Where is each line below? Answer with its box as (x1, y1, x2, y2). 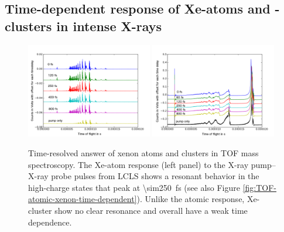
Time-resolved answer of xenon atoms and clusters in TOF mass (28, 147, 259, 159)
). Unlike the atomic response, (136, 193, 245, 205)
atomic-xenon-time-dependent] (28, 193, 137, 205)
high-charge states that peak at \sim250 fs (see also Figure (28, 181, 240, 193)
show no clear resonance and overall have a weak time (54, 204, 248, 216)
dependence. (28, 216, 72, 228)
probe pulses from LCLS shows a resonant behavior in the (51, 170, 259, 182)
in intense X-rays (56, 16, 162, 35)
